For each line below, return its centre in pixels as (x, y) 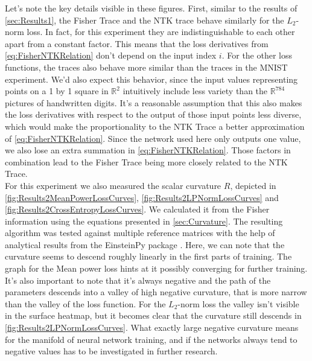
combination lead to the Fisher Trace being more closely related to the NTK (146, 161)
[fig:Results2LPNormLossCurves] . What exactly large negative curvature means (152, 327)
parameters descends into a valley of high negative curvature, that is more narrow (156, 292)
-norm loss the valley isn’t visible (238, 303)
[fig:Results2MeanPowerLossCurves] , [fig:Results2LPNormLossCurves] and (142, 197)
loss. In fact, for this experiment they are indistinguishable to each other (161, 32)
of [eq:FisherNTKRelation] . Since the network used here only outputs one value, (153, 138)
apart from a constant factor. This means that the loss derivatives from (137, 43)
